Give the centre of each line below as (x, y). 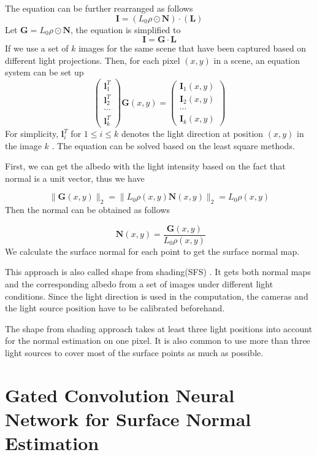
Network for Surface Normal (128, 418)
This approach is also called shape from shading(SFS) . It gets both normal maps (158, 272)
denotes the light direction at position (192, 134)
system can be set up (44, 72)
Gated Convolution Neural (120, 395)
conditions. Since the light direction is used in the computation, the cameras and (157, 296)
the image (23, 145)
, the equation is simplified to (126, 29)
